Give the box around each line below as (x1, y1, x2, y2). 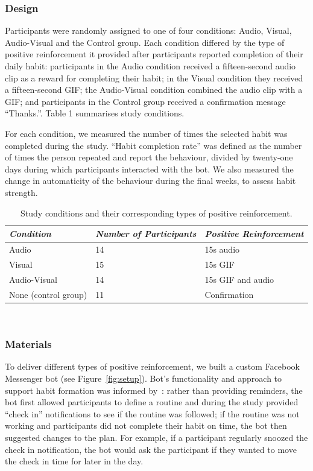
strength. (5, 186, 38, 198)
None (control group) (9, 288, 87, 300)
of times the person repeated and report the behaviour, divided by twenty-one (5, 151, 293, 163)
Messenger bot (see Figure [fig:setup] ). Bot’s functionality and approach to (5, 372, 282, 384)
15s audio (204, 242, 240, 255)
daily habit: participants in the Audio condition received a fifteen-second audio (5, 60, 296, 72)
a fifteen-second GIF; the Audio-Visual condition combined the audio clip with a (5, 83, 303, 96)
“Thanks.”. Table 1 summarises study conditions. (5, 107, 185, 119)
